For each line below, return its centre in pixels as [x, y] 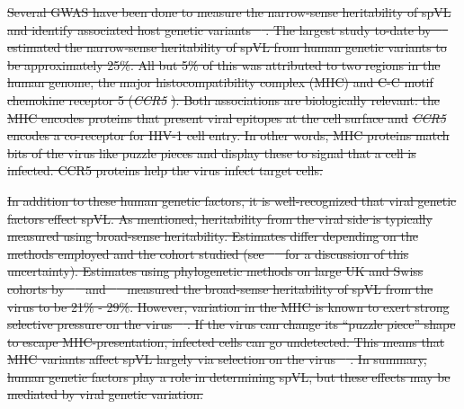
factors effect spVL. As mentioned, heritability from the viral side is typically [220, 218]
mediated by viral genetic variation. [105, 394]
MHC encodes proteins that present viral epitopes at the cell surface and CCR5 [227, 117]
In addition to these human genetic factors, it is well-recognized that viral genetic [232, 200]
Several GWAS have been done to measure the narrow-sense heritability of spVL [229, 12]
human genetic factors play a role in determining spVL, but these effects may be [229, 376]
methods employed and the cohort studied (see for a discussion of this [208, 253]
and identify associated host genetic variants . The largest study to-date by [219, 29]
